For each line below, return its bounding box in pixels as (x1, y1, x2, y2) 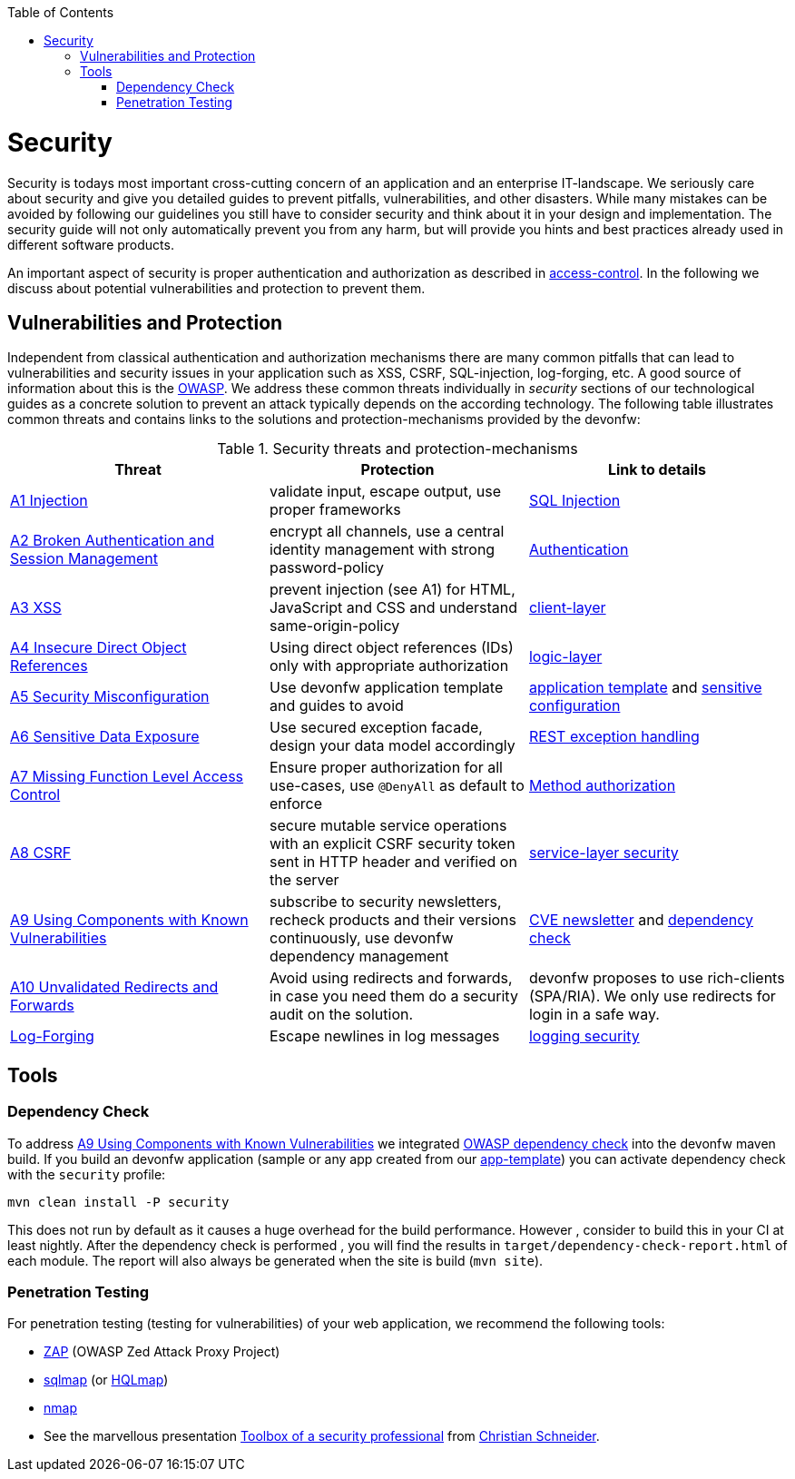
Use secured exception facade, (269, 718, 483, 737)
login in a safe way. (528, 1005, 660, 1024)
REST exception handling (528, 727, 700, 746)
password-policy (269, 558, 385, 577)
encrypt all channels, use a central (269, 522, 505, 541)
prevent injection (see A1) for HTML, (269, 580, 515, 599)
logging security (528, 1027, 640, 1046)
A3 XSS (10, 598, 62, 617)
